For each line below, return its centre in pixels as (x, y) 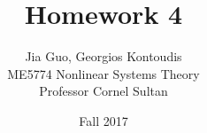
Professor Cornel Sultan (103, 91)
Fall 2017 (103, 120)
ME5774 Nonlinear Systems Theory (103, 73)
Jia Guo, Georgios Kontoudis (103, 56)
